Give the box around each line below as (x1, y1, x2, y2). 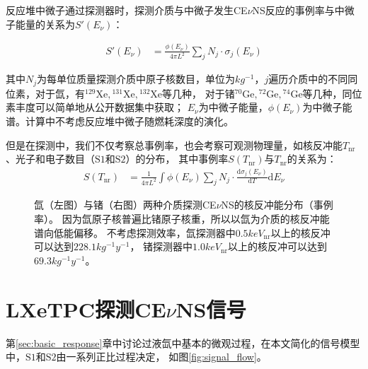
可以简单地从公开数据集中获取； (35, 100, 184, 115)
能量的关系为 (15, 16, 75, 31)
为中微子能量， (198, 100, 268, 115)
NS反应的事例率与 (252, 3, 335, 17)
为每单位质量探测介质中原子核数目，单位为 (37, 71, 236, 86)
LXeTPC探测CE (6, 294, 166, 323)
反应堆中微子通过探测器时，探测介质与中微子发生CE (6, 3, 248, 17)
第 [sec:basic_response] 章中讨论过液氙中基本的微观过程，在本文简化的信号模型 (6, 335, 360, 350)
